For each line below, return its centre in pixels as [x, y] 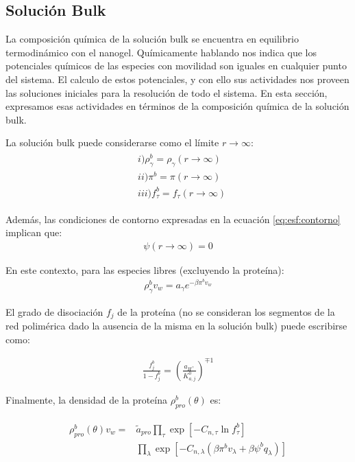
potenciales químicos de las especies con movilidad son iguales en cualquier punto [176, 66]
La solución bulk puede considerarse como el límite [112, 142]
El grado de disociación [54, 311]
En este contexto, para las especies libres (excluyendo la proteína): [145, 269]
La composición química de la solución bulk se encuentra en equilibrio [152, 39]
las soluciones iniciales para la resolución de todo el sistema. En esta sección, [167, 92]
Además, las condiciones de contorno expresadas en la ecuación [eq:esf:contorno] [173, 219]
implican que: [34, 232]
